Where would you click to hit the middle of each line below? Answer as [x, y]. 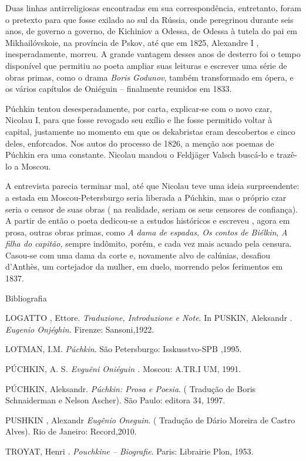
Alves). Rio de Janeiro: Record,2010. [71, 431]
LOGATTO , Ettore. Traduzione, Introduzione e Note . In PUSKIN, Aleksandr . [149, 318]
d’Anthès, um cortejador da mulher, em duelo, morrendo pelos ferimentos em [144, 266]
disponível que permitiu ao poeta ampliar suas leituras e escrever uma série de [146, 65]
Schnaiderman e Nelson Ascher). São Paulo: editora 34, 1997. [115, 400]
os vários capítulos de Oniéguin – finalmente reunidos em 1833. [119, 89]
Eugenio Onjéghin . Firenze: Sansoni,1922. [80, 329]
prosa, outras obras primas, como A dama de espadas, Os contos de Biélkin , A [147, 232]
